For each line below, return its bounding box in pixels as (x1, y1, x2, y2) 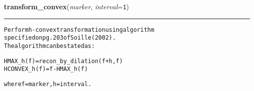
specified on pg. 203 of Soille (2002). (4, 34, 116, 42)
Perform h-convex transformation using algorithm (4, 26, 154, 33)
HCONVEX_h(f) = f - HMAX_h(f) (4, 66, 88, 73)
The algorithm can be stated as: (4, 42, 95, 49)
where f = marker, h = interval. (4, 80, 92, 88)
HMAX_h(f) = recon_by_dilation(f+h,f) (4, 57, 123, 65)
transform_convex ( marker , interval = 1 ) (4, 1, 129, 11)
